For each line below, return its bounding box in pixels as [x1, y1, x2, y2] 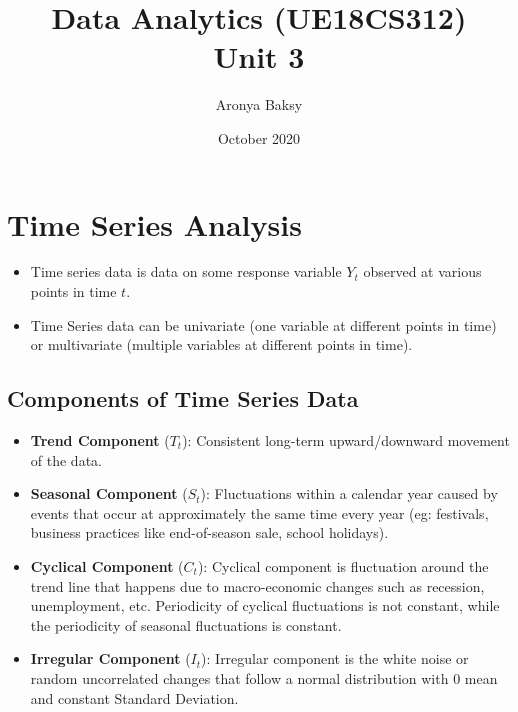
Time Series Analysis [7, 203, 302, 244]
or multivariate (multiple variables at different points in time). [30, 334, 413, 355]
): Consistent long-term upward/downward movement [182, 430, 510, 451]
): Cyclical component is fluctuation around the [197, 555, 489, 576]
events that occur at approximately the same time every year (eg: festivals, [30, 502, 489, 523]
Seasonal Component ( [30, 483, 188, 504]
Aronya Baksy [215, 94, 303, 115]
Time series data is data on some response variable [30, 261, 342, 282]
